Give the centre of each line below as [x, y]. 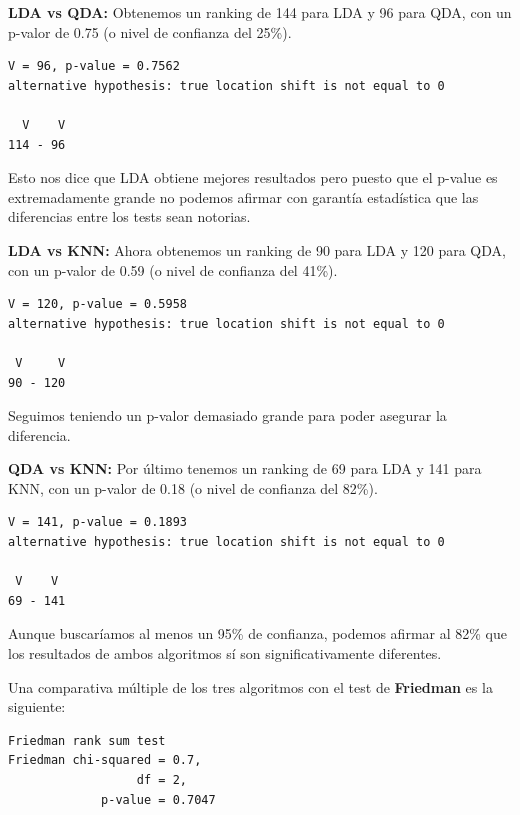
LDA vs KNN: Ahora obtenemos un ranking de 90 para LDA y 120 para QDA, [257, 249]
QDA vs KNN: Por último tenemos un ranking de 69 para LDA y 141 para [245, 468]
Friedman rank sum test [87, 740]
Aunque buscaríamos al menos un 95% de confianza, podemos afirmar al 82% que [257, 633]
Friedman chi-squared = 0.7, [105, 760]
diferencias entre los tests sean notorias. [129, 216]
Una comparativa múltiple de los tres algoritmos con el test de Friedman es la [250, 686]
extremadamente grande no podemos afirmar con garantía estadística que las [243, 196]
